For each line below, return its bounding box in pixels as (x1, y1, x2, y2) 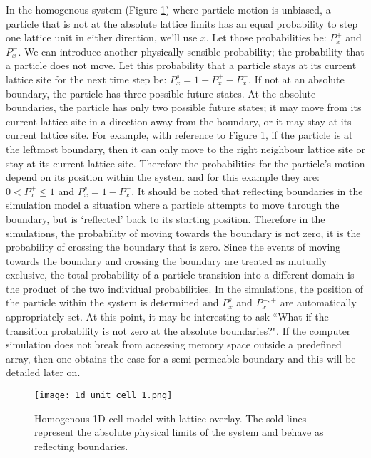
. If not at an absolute (248, 71, 345, 86)
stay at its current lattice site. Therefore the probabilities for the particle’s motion (6, 155, 365, 170)
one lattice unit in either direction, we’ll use (6, 30, 198, 45)
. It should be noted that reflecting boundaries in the (131, 183, 363, 198)
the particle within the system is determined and (6, 295, 219, 310)
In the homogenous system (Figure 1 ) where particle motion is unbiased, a (6, 2, 331, 16)
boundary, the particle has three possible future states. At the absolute (6, 85, 316, 100)
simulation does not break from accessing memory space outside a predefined (6, 337, 342, 352)
